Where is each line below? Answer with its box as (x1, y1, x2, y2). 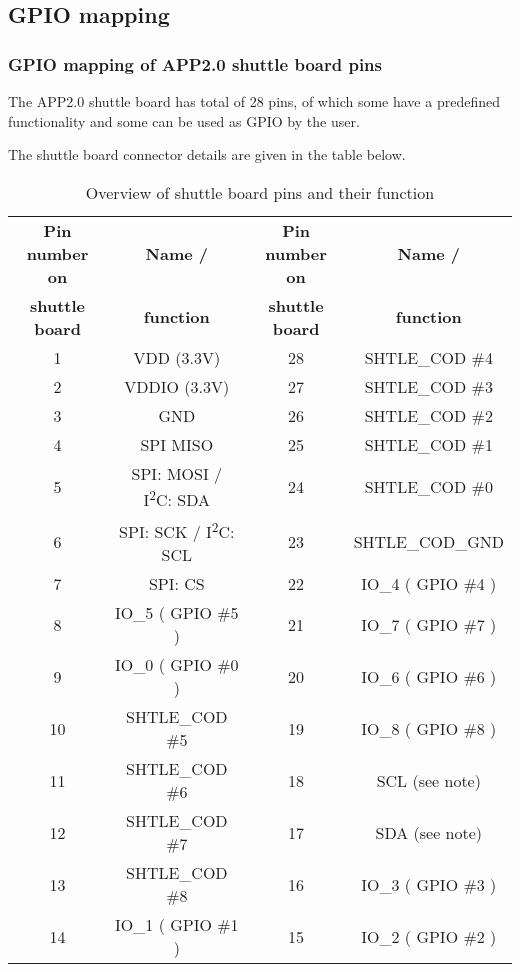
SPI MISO (140, 432, 214, 456)
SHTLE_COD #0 (364, 474, 493, 498)
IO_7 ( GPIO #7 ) (361, 612, 497, 636)
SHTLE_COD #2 (364, 403, 493, 427)
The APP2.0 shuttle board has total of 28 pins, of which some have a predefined (8, 91, 500, 111)
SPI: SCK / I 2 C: (119, 517, 235, 544)
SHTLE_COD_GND (353, 530, 504, 554)
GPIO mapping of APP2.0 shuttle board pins (8, 51, 382, 76)
